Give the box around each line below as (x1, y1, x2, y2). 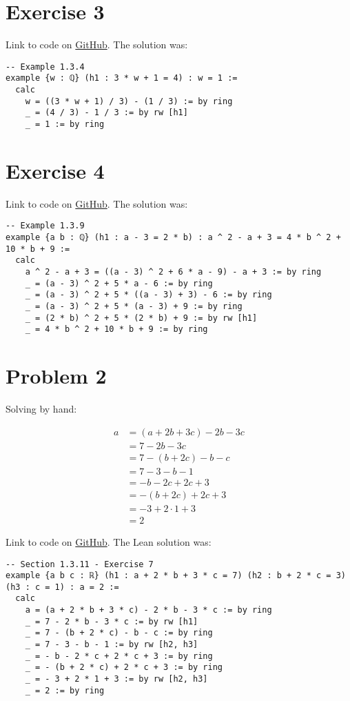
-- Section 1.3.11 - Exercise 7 (6, 559, 154, 569)
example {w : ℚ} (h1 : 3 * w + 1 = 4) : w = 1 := (6, 73, 238, 83)
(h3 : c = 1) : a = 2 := (6, 582, 119, 592)
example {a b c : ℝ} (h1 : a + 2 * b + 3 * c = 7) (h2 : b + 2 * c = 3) (6, 571, 346, 581)
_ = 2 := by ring (25, 685, 105, 695)
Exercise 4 (6, 156, 105, 184)
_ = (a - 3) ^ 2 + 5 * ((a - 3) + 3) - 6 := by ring (25, 290, 272, 300)
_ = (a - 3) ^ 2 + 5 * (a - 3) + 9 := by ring (25, 301, 243, 311)
